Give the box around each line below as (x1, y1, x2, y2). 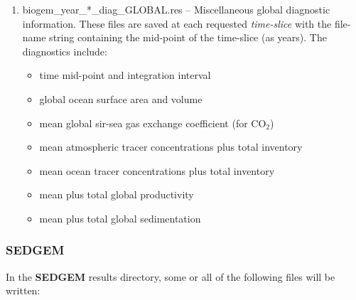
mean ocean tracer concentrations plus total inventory (39, 163, 275, 178)
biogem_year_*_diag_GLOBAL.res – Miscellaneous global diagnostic (22, 2, 330, 16)
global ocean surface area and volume (39, 91, 203, 106)
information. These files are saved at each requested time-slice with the (22, 16, 332, 31)
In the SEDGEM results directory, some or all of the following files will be (6, 269, 335, 284)
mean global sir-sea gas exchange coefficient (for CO (39, 115, 266, 130)
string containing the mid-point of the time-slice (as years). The (49, 30, 327, 45)
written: (6, 283, 41, 298)
